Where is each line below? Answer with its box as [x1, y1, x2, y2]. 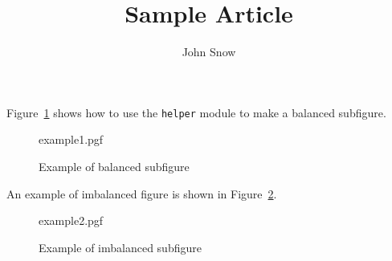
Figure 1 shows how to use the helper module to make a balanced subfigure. [6, 104, 386, 120]
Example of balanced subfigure [39, 157, 190, 174]
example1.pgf [39, 131, 104, 148]
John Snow [182, 43, 236, 60]
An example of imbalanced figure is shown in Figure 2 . [6, 185, 277, 202]
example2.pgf [39, 212, 104, 229]
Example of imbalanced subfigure [39, 239, 202, 255]
